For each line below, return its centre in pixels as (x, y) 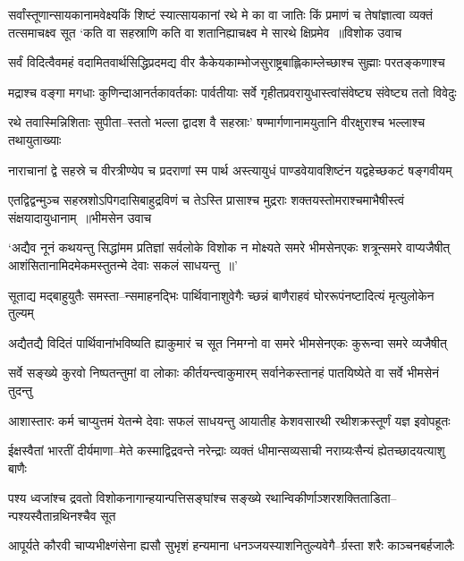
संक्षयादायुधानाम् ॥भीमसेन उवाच (80, 217)
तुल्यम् (21, 313)
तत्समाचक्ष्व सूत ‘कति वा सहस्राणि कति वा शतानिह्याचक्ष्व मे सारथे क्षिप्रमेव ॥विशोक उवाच (205, 32)
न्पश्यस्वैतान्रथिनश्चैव (52, 515)
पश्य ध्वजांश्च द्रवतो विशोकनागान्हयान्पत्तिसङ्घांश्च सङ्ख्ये (135, 498)
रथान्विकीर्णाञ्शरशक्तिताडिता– (331, 498)
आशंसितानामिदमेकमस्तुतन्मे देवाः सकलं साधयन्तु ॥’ (123, 264)
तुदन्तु (21, 390)
